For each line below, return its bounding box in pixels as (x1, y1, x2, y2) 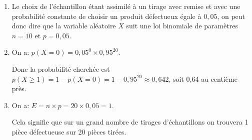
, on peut (217, 10, 245, 21)
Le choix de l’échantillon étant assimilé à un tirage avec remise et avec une (11, 1, 240, 11)
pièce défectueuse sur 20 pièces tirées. (11, 126, 126, 137)
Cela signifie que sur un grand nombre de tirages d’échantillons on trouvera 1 (11, 117, 248, 127)
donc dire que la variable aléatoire (11, 20, 116, 31)
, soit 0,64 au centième (168, 73, 237, 84)
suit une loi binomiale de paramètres (126, 20, 238, 31)
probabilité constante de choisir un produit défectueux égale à (11, 10, 201, 21)
